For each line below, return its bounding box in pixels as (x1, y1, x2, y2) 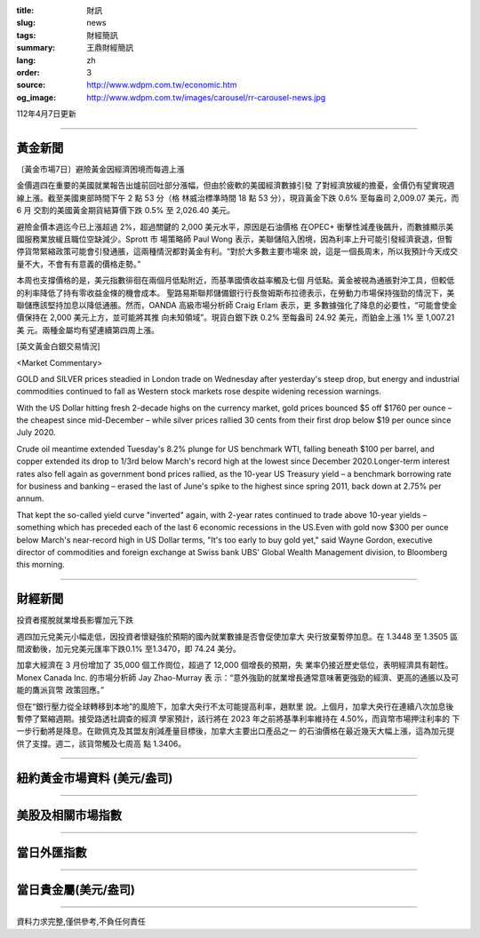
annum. (16, 493, 44, 504)
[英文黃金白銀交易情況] (16, 341, 101, 352)
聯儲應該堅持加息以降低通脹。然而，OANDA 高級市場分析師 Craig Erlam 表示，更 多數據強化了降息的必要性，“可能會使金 (16, 299, 458, 310)
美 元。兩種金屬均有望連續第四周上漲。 (16, 324, 159, 335)
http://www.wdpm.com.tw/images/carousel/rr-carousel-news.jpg (86, 91, 326, 102)
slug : (16, 18, 36, 28)
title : (16, 5, 35, 15)
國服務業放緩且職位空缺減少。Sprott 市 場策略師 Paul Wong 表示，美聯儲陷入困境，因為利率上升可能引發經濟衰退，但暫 (16, 234, 453, 244)
